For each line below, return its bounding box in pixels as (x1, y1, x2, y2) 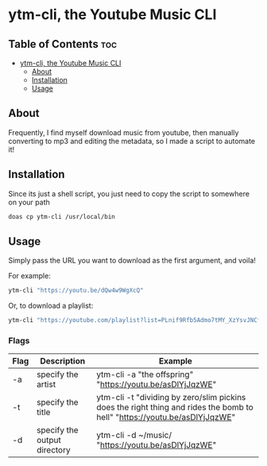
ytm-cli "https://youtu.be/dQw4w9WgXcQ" (8, 286, 145, 295)
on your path (8, 197, 50, 207)
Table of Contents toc (8, 37, 118, 51)
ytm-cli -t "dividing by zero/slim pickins (96, 392, 246, 403)
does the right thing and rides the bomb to (96, 402, 254, 413)
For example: (8, 271, 52, 281)
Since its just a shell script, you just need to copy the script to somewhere (8, 188, 250, 198)
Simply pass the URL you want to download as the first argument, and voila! (8, 256, 257, 266)
